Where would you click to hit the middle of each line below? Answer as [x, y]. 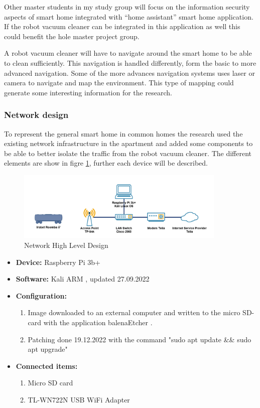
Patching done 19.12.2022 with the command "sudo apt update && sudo [140, 339]
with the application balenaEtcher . [98, 322]
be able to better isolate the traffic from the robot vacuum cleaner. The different [128, 153]
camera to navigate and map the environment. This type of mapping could [119, 83]
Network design [36, 115]
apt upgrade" [48, 349]
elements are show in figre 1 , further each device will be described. [106, 163]
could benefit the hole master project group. [72, 36]
